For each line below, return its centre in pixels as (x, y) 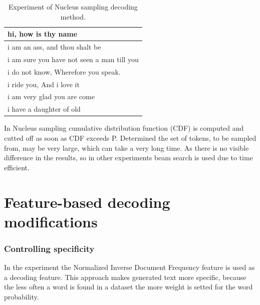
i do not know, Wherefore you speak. (64, 71)
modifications (51, 221)
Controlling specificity (49, 248)
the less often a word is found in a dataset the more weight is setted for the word (128, 287)
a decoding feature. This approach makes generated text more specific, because (125, 277)
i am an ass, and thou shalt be (54, 47)
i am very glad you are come (51, 96)
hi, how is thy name (43, 34)
